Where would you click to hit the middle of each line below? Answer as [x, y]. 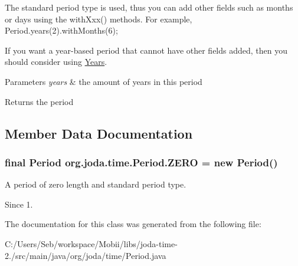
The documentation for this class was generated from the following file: [133, 224]
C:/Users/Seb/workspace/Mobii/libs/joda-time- [91, 243]
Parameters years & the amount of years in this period [104, 81]
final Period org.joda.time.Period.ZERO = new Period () [141, 162]
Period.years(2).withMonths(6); [61, 30]
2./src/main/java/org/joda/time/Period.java [86, 255]
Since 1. [19, 204]
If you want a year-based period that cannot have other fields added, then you [146, 50]
